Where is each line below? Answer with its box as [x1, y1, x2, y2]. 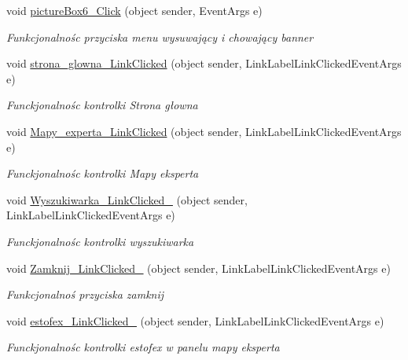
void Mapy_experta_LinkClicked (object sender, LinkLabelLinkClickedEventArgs [6, 123, 402, 139]
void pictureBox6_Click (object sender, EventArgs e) [6, 2, 263, 18]
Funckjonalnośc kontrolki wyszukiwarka [6, 233, 194, 249]
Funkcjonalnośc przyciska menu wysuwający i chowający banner [6, 28, 314, 45]
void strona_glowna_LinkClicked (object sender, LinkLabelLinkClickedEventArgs [6, 55, 402, 72]
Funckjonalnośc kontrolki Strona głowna [6, 97, 198, 113]
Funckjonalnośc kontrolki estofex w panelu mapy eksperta [6, 339, 280, 355]
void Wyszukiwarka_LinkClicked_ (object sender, [6, 191, 248, 208]
